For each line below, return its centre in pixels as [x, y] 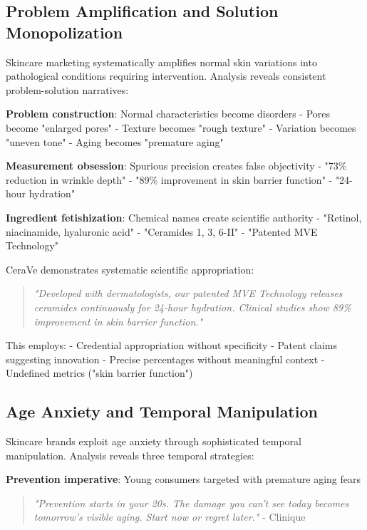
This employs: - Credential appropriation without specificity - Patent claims [171, 345]
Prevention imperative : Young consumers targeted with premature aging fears [183, 479]
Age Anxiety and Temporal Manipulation [162, 411]
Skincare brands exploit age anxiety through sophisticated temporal [154, 441]
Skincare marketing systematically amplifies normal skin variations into [161, 62]
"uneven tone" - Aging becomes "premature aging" [115, 141]
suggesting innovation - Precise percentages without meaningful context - [165, 359]
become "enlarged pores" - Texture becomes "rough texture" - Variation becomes [181, 127]
